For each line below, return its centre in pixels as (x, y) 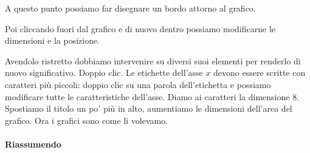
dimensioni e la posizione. (53, 40)
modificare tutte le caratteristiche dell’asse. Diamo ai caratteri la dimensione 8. (152, 96)
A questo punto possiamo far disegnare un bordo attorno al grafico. (130, 8)
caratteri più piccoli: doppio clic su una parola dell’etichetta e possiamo (138, 84)
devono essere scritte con (260, 73)
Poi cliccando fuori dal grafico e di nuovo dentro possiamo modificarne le (140, 28)
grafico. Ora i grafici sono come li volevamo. (87, 120)
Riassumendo (33, 144)
